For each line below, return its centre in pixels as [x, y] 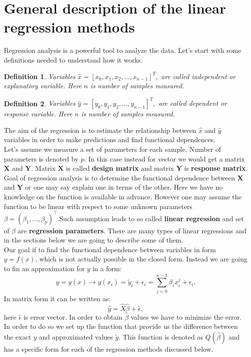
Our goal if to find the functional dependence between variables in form [110, 249]
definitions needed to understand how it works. [73, 59]
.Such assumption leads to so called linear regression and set [151, 218]
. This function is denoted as [161, 336]
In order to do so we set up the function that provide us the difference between [121, 326]
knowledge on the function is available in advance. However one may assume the [123, 196]
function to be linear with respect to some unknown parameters [98, 206]
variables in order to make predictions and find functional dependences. [110, 139]
